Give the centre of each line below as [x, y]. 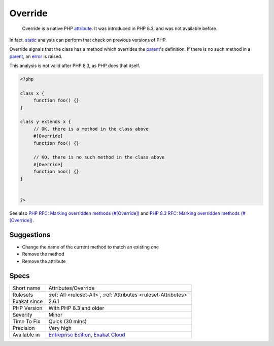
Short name [26, 288]
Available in [26, 334]
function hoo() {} [56, 172]
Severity [22, 314]
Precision [24, 328]
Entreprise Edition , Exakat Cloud [87, 334]
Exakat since [28, 301]
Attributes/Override [72, 288]
